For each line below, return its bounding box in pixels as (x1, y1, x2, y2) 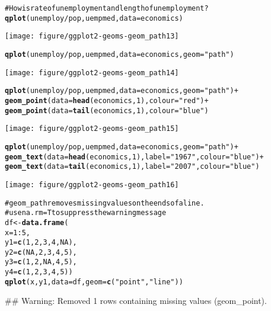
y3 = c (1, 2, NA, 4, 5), (5, 258, 77, 267)
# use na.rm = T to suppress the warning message (5, 209, 167, 217)
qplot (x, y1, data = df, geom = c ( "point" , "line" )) (5, 277, 183, 286)
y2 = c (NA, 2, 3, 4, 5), (5, 248, 77, 257)
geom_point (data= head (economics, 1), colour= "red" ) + (5, 96, 209, 105)
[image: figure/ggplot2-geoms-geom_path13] (5, 32, 179, 41)
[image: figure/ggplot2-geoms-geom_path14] (5, 68, 179, 77)
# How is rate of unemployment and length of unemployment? (5, 4, 209, 12)
